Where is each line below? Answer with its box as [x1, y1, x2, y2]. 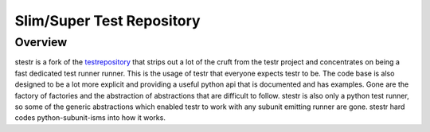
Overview [14, 35, 68, 49]
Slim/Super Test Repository [14, 12, 201, 29]
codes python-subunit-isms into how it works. [14, 113, 166, 122]
